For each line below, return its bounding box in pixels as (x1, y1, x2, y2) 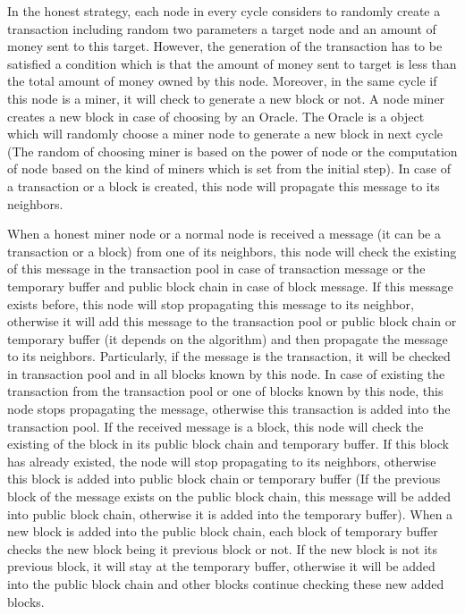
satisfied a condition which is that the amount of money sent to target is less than (7, 54, 457, 72)
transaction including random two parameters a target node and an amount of (7, 19, 436, 38)
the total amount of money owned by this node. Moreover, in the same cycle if (7, 71, 437, 90)
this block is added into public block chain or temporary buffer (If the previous (7, 469, 441, 488)
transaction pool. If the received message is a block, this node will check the (7, 416, 424, 435)
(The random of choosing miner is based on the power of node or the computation (7, 141, 458, 160)
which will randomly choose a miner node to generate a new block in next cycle (7, 124, 444, 143)
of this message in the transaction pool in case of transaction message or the (7, 259, 426, 278)
